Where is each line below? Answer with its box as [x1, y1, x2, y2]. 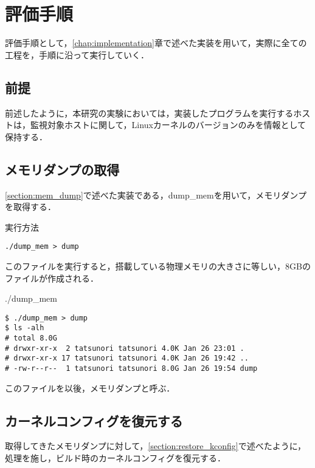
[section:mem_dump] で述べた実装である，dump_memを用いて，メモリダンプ [5, 188, 306, 201]
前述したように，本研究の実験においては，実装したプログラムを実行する [5, 106, 294, 119]
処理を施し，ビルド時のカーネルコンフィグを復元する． [5, 452, 226, 464]
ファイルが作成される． [5, 271, 99, 284]
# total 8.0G [5, 334, 57, 343]
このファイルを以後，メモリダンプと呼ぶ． [5, 381, 175, 394]
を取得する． [5, 200, 56, 213]
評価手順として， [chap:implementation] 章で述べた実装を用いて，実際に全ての [5, 36, 307, 49]
